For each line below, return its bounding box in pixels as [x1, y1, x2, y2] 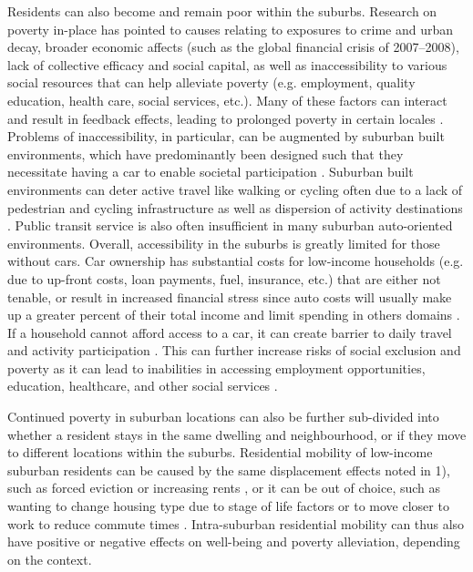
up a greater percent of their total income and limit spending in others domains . [7, 305, 460, 324]
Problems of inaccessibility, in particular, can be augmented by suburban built [7, 127, 445, 146]
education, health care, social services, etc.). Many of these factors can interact [7, 90, 447, 109]
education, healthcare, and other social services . [7, 376, 278, 395]
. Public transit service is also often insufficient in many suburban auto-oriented [7, 216, 453, 235]
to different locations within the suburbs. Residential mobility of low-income [7, 443, 433, 462]
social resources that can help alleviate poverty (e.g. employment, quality [7, 73, 416, 92]
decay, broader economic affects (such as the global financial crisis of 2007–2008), [7, 37, 459, 56]
